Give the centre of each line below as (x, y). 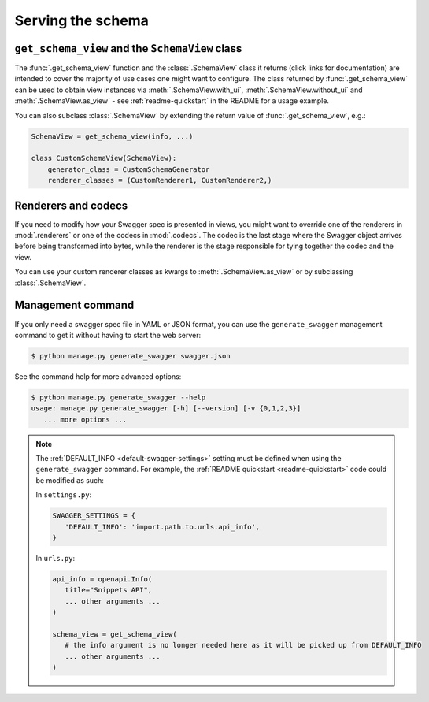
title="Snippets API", (108, 590)
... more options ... (85, 419)
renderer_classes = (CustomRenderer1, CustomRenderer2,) (160, 180)
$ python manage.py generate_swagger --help (118, 397)
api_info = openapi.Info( (102, 579)
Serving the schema (82, 20)
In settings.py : (64, 495)
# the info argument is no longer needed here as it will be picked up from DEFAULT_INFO (243, 645)
